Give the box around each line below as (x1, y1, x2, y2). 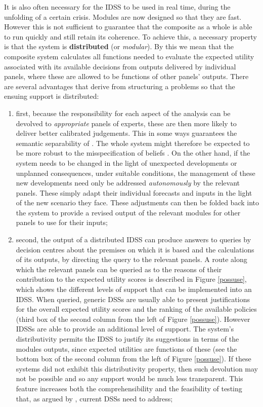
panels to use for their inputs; (16, 217, 108, 228)
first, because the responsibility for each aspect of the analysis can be (16, 107, 231, 118)
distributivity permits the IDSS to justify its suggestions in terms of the (16, 334, 239, 344)
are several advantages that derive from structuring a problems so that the (4, 81, 235, 91)
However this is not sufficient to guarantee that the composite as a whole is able (4, 21, 252, 32)
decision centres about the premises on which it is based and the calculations (16, 244, 254, 254)
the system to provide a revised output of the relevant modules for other (16, 207, 241, 217)
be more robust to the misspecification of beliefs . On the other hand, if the (16, 147, 250, 158)
